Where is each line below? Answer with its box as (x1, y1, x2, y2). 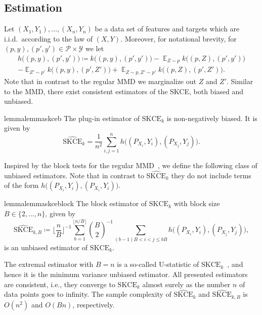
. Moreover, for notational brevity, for (120, 33, 237, 44)
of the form (4, 180, 39, 190)
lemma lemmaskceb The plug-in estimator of (4, 112, 140, 123)
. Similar (227, 75, 253, 86)
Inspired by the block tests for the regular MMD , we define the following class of (4, 160, 257, 171)
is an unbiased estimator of (4, 242, 88, 252)
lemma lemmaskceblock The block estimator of (4, 198, 147, 209)
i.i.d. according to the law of (4, 33, 93, 44)
